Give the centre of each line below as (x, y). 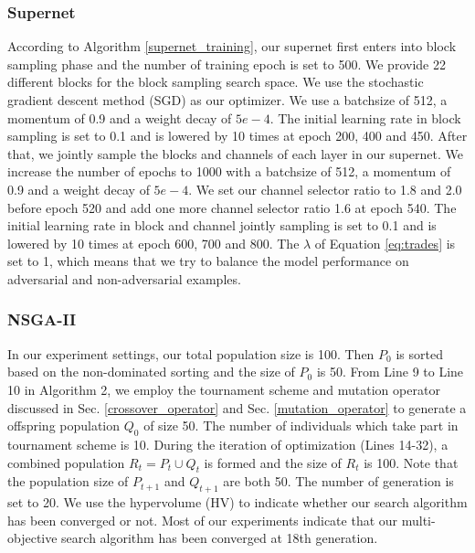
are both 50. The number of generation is (338, 481)
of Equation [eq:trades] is (385, 243)
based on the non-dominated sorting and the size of (151, 372)
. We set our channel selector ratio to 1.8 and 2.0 (325, 189)
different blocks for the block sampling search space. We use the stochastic (216, 82)
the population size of (68, 481)
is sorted (419, 353)
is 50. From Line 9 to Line (390, 372)
